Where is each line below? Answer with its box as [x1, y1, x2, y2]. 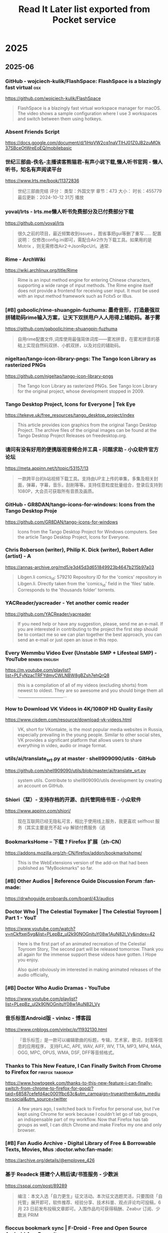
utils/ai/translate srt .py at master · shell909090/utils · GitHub [5, 755, 156, 763]
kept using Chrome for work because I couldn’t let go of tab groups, [17, 1111, 158, 1117]
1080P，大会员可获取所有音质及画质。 [17, 488, 97, 494]
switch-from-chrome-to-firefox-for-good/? [5, 1085, 94, 1091]
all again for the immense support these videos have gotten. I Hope [17, 951, 157, 957]
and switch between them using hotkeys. [17, 116, 103, 122]
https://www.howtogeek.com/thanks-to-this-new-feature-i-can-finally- [5, 1080, 153, 1086]
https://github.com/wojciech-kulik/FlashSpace [5, 95, 101, 101]
